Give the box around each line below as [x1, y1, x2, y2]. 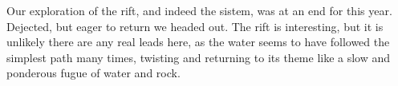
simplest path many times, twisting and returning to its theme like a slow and [6, 49, 391, 65]
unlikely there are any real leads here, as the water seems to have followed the [6, 33, 390, 50]
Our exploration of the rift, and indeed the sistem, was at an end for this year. [6, 2, 392, 18]
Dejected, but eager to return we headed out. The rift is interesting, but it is [6, 18, 384, 34]
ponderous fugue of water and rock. [6, 64, 181, 81]
